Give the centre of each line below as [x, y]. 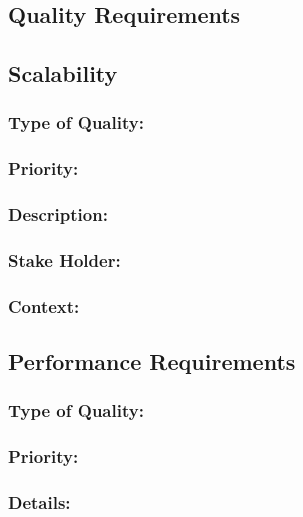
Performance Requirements [152, 361]
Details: [39, 502]
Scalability [63, 73]
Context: [44, 305]
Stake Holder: [64, 260]
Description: [58, 214]
